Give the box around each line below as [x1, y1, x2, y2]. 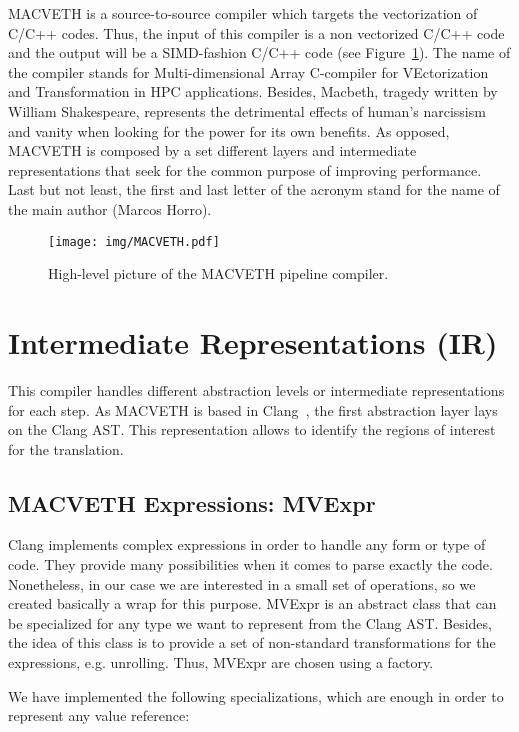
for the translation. [8, 438, 124, 459]
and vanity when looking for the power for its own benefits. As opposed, [8, 120, 450, 141]
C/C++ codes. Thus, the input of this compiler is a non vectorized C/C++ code [8, 22, 505, 43]
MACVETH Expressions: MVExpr [8, 487, 376, 518]
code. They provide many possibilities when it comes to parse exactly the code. [8, 554, 493, 575]
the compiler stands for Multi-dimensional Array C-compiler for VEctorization [8, 61, 489, 82]
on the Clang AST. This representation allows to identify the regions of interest [8, 419, 496, 440]
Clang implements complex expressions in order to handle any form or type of [8, 534, 486, 555]
